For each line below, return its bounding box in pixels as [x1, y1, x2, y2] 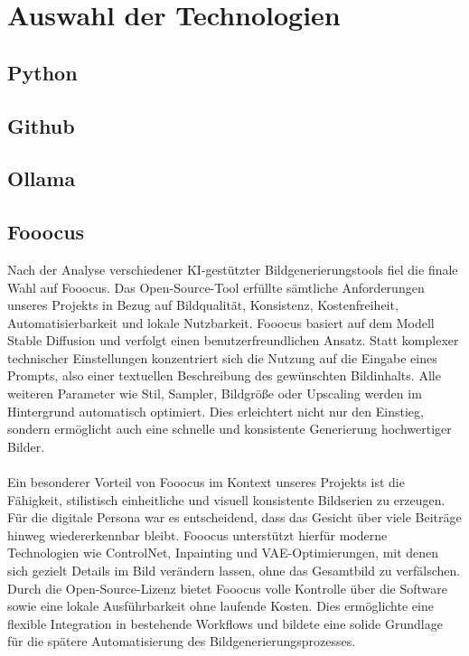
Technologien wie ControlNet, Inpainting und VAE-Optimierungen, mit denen [7, 543, 439, 562]
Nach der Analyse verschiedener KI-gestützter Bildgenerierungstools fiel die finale [7, 259, 458, 278]
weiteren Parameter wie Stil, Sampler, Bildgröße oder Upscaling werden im [7, 384, 422, 403]
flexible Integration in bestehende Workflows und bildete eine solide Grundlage [7, 614, 443, 633]
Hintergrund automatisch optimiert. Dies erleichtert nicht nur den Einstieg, [7, 401, 424, 420]
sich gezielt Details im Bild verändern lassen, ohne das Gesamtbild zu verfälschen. [7, 561, 461, 580]
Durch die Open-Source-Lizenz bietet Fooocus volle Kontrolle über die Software [7, 578, 447, 597]
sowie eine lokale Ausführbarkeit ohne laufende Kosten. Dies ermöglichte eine [7, 596, 434, 615]
